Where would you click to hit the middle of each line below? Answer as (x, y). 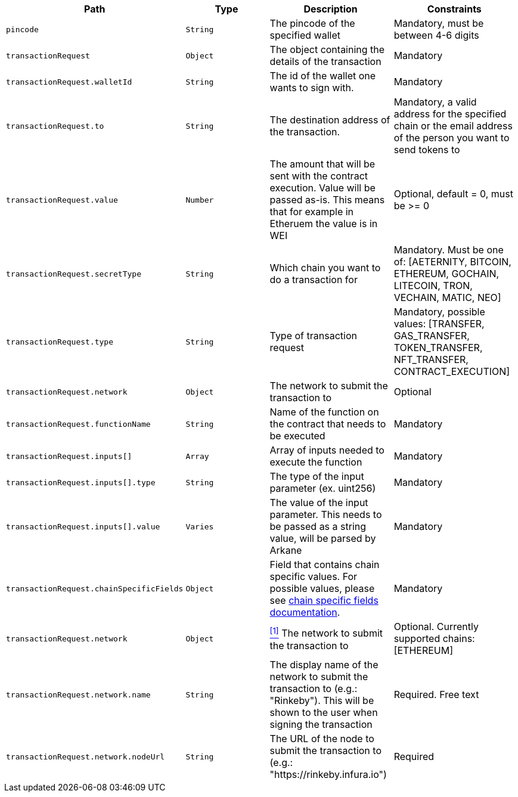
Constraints (454, 9)
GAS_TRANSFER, (432, 336)
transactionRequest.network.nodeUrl (86, 756)
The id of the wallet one (323, 76)
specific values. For (314, 576)
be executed (297, 436)
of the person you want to (452, 138)
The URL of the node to (322, 739)
